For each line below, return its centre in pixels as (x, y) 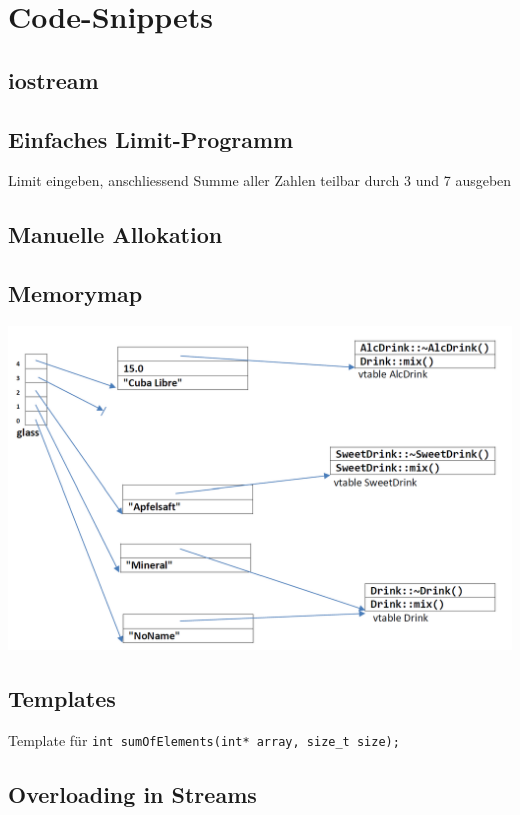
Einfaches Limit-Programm (151, 138)
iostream (53, 79)
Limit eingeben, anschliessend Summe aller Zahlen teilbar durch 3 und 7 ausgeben (260, 180)
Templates (62, 697)
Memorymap (75, 293)
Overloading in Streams (132, 793)
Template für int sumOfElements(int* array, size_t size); (204, 739)
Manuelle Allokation (115, 234)
